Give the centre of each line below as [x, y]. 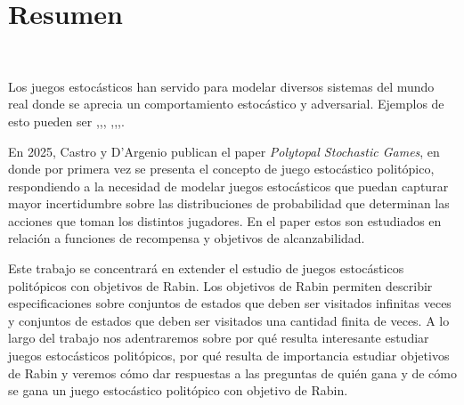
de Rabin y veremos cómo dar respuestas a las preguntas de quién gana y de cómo [232, 373]
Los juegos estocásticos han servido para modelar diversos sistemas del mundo [221, 86]
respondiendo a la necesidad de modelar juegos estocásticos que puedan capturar [228, 186]
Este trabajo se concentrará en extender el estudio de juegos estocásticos [206, 268]
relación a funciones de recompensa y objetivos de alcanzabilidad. [187, 238]
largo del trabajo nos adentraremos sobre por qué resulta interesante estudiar [219, 338]
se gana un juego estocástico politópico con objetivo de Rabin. [178, 390]
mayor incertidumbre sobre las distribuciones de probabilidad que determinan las [229, 203]
